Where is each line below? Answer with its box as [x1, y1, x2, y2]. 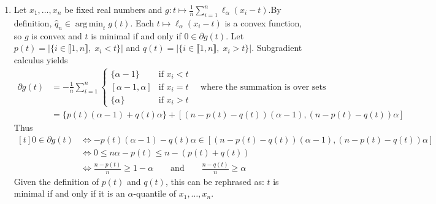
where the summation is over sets [201, 82, 326, 92]
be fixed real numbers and [64, 3, 163, 15]
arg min [75, 19, 103, 28]
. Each [130, 16, 155, 29]
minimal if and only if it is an [13, 187, 125, 200]
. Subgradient [251, 41, 302, 54]
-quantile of [133, 187, 176, 200]
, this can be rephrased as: [165, 175, 264, 187]
